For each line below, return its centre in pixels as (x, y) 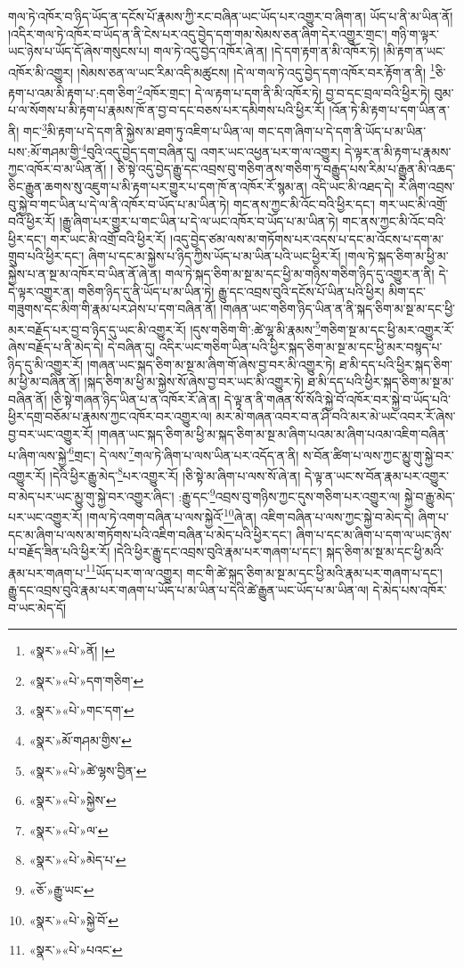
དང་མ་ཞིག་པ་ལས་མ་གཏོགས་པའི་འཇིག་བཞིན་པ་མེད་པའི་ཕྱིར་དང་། (150, 534)
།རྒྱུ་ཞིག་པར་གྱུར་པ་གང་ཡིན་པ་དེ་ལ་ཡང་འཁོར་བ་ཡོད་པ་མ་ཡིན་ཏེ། (199, 221)
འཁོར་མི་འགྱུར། (41, 72)
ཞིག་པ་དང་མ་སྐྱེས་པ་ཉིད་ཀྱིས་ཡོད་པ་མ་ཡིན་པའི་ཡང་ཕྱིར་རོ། (215, 256)
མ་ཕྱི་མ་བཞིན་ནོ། (44, 382)
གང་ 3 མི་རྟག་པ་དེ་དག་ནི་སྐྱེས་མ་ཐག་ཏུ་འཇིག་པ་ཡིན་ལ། (139, 129)
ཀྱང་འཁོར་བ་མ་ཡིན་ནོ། (57, 169)
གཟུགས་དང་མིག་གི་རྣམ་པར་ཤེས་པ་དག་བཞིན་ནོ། (112, 309)
